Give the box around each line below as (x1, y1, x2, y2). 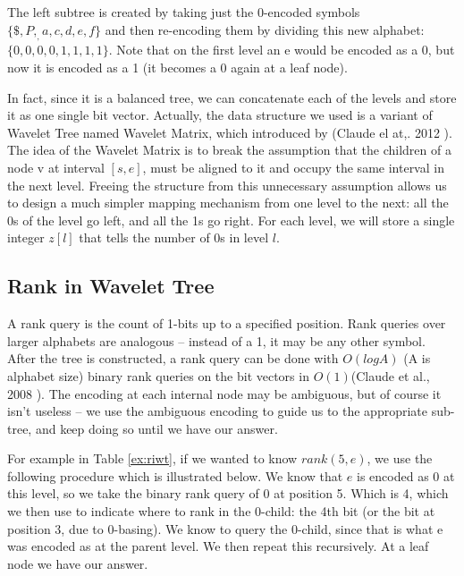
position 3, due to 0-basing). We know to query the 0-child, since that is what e (7, 519, 443, 538)
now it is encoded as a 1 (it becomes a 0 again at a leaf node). (7, 57, 348, 76)
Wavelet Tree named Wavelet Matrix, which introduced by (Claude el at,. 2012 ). (7, 123, 452, 141)
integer (7, 228, 45, 247)
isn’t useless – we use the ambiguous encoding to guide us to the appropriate (7, 402, 427, 420)
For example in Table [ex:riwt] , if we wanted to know (7, 449, 298, 468)
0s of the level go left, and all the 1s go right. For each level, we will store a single (7, 210, 455, 229)
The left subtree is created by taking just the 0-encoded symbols (7, 3, 360, 21)
